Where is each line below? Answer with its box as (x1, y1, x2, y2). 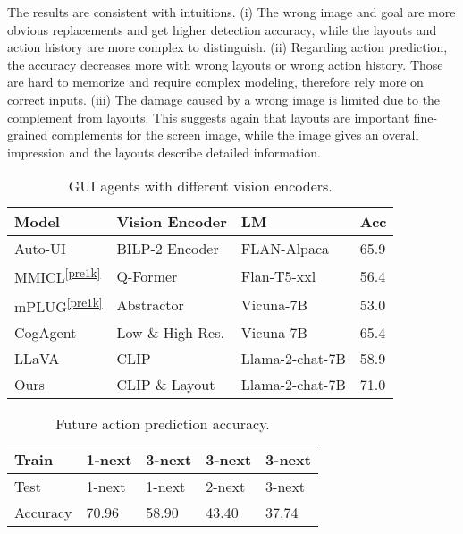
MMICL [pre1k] (14, 264, 101, 288)
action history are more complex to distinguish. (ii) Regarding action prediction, (7, 38, 448, 56)
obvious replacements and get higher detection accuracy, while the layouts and (7, 20, 437, 38)
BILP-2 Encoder (116, 238, 219, 259)
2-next (206, 476, 246, 496)
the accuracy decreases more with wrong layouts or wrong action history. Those (7, 55, 443, 73)
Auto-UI (14, 238, 66, 259)
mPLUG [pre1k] (14, 292, 103, 317)
